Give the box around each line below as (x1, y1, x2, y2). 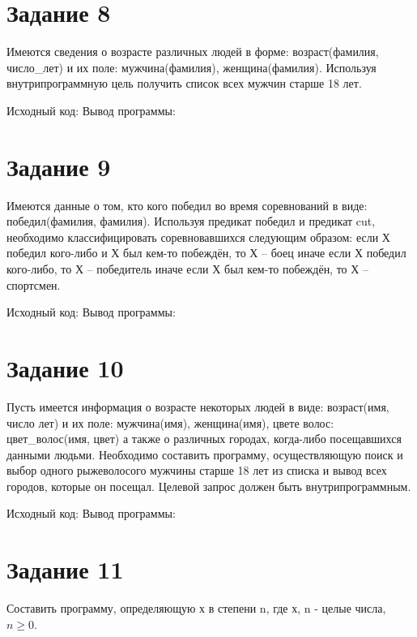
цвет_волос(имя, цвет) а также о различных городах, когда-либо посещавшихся (6, 430, 402, 447)
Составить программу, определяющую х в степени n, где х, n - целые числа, (6, 600, 386, 617)
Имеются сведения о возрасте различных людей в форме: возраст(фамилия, (6, 43, 379, 60)
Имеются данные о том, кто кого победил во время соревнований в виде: (6, 196, 368, 213)
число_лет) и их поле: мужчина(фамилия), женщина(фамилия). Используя (6, 58, 377, 75)
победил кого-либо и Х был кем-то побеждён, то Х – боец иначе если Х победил (6, 244, 406, 261)
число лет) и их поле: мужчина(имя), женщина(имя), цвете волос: (6, 414, 334, 431)
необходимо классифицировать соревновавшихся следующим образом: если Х (6, 228, 390, 245)
